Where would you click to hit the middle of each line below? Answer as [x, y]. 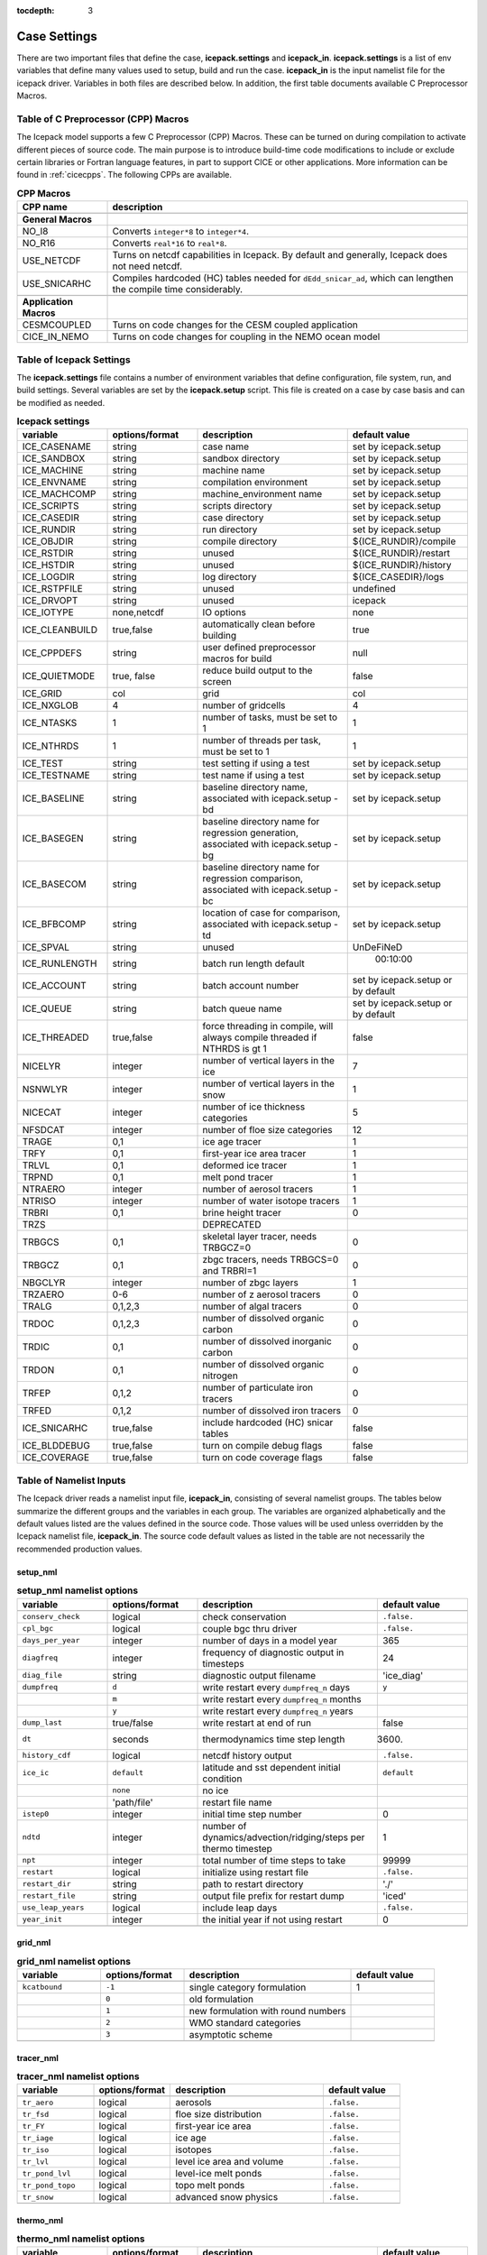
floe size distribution [218, 2114]
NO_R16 [39, 244]
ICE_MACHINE [53, 471]
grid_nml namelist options [74, 1961]
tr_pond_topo [49, 2185]
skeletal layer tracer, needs [260, 1237]
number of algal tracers [252, 1306]
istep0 [36, 1814]
